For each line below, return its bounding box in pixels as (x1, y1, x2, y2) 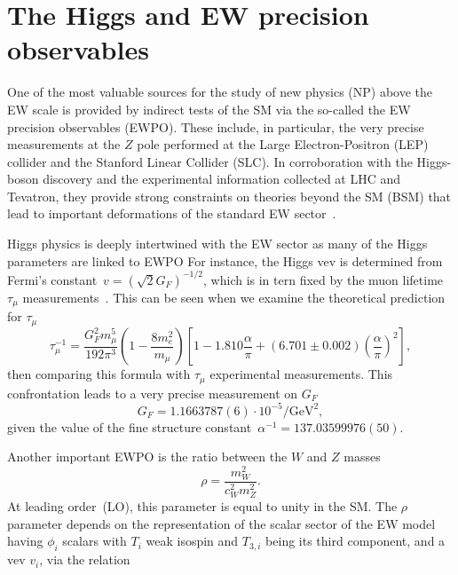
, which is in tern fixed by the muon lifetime (203, 270, 444, 288)
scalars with (62, 532, 127, 550)
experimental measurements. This (209, 365, 393, 383)
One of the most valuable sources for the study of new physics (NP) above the (7, 83, 433, 101)
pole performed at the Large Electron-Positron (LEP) (137, 135, 429, 154)
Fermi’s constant (7, 270, 98, 288)
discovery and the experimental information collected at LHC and (43, 169, 401, 188)
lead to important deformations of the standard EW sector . (7, 204, 336, 223)
